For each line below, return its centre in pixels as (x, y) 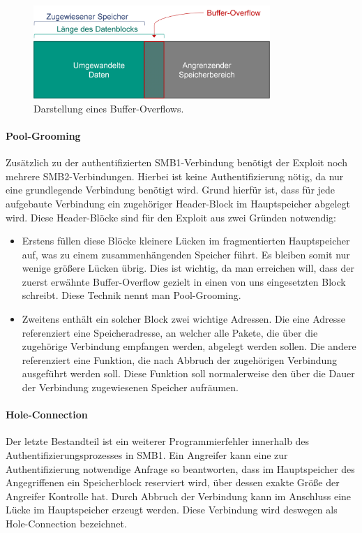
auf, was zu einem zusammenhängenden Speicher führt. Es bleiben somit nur (186, 254)
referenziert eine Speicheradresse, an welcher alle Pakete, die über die (170, 332)
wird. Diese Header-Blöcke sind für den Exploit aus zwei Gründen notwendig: (171, 217)
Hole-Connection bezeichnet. (66, 523)
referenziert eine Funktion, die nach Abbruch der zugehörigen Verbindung (180, 359)
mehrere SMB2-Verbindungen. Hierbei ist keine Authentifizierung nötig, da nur (175, 176)
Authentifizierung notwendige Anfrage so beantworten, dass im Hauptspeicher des (180, 468)
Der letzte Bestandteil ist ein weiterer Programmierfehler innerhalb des (158, 441)
